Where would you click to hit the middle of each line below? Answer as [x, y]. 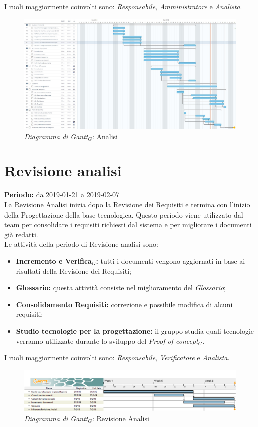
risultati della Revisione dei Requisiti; [73, 270]
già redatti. [21, 234]
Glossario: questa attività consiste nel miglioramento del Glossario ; [121, 287]
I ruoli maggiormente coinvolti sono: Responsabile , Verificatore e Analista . [117, 358]
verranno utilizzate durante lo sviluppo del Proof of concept [107, 341]
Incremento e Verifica [54, 260]
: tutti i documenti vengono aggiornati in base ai [171, 260]
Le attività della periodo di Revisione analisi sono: [81, 244]
